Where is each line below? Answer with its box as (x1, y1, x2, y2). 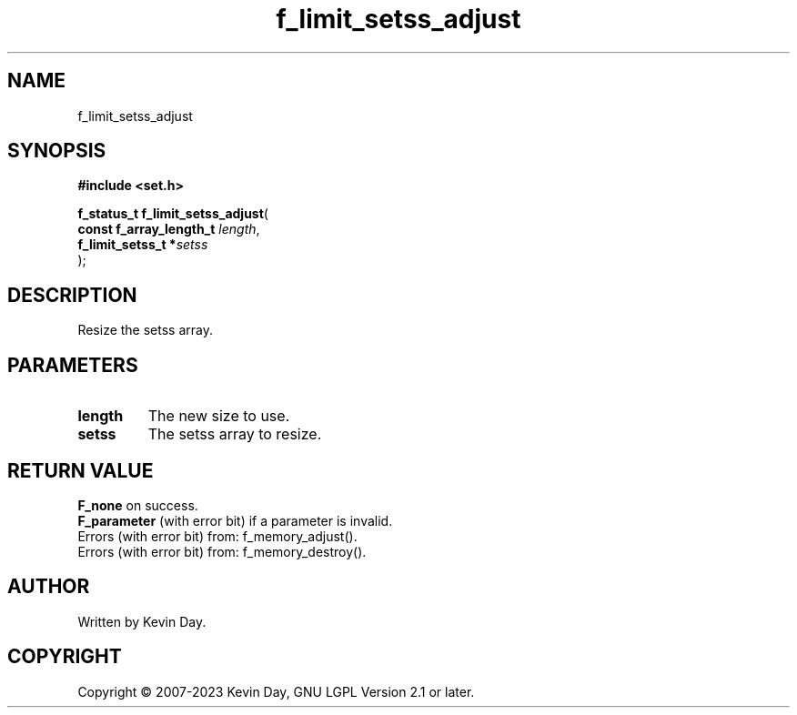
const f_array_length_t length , (77, 221, 260, 237)
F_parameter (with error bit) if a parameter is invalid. (77, 512, 393, 529)
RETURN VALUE (7, 458, 154, 482)
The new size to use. (147, 407, 290, 426)
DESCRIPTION (7, 283, 137, 307)
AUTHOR (7, 575, 90, 599)
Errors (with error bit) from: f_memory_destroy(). (77, 543, 367, 559)
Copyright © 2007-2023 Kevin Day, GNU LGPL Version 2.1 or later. (77, 683, 475, 700)
